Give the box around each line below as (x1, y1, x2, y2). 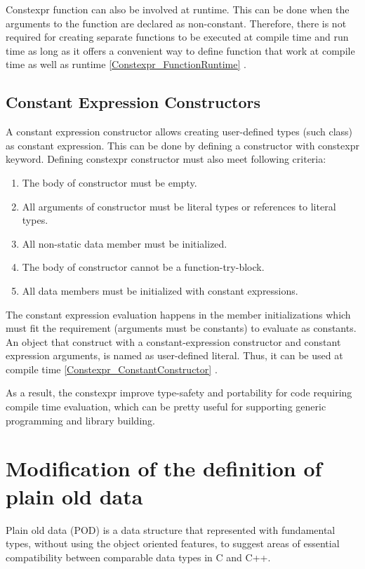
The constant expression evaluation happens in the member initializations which (6, 307, 351, 321)
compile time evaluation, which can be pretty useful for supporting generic (6, 399, 326, 414)
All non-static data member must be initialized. (22, 236, 227, 250)
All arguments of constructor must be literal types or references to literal (22, 199, 336, 213)
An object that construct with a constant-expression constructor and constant (6, 334, 341, 349)
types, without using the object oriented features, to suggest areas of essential (6, 536, 340, 551)
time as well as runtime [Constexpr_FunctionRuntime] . (6, 57, 246, 72)
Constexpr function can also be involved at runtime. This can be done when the (6, 2, 350, 16)
